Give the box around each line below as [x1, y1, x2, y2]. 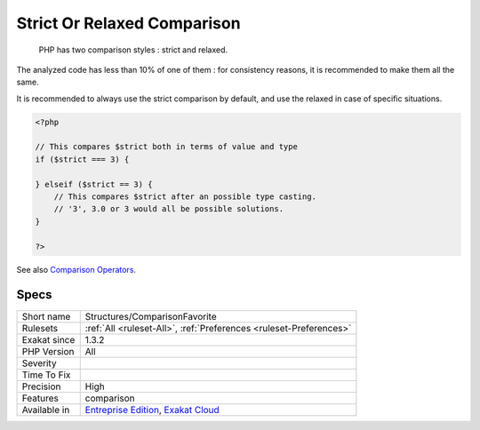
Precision [21, 380, 61, 393]
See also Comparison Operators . [16, 264, 137, 275]
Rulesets [21, 322, 58, 334]
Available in [21, 403, 70, 416]
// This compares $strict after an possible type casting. [53, 192, 317, 202]
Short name [21, 310, 71, 322]
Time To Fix [21, 369, 71, 381]
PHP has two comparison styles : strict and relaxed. [38, 44, 228, 55]
